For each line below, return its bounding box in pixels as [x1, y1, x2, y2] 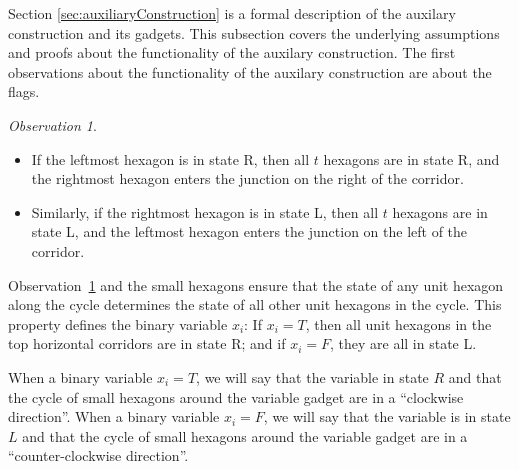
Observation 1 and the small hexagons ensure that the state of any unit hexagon [8, 274, 504, 295]
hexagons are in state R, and [323, 148, 500, 169]
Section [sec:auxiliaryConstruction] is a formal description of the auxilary [8, 3, 456, 23]
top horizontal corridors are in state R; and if [8, 333, 286, 354]
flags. [8, 81, 40, 102]
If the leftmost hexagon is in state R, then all [31, 148, 310, 169]
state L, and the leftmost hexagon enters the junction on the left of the [31, 221, 468, 242]
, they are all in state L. [329, 333, 477, 354]
